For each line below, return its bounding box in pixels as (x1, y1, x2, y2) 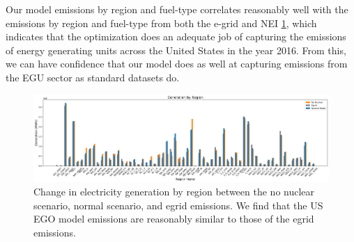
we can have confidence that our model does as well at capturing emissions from (6, 56, 348, 71)
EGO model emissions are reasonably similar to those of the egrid (33, 211, 314, 226)
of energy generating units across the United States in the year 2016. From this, (6, 42, 346, 57)
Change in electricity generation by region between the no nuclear (33, 184, 315, 199)
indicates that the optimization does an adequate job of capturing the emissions (6, 29, 346, 44)
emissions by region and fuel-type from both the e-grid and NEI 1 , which (6, 15, 317, 30)
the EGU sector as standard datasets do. (6, 70, 180, 84)
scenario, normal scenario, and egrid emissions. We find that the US (33, 197, 323, 212)
